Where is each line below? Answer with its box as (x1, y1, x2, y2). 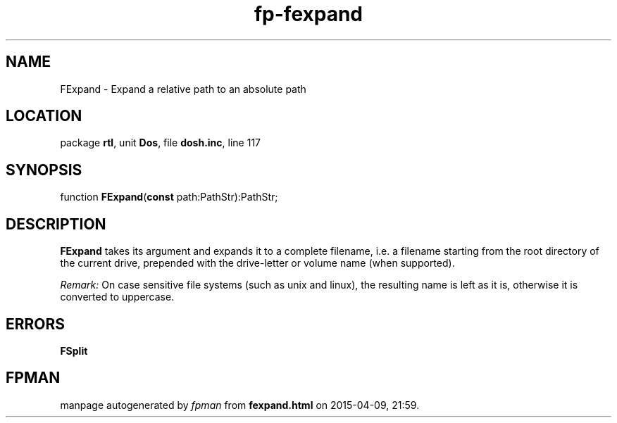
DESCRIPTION (6, 215, 106, 233)
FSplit (60, 344, 88, 357)
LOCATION (6, 107, 82, 125)
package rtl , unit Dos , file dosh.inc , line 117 (60, 137, 261, 149)
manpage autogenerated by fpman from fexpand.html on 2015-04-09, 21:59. (60, 398, 420, 411)
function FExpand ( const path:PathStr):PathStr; (60, 191, 278, 203)
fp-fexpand (254, 2, 363, 26)
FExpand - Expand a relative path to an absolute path (60, 82, 306, 95)
